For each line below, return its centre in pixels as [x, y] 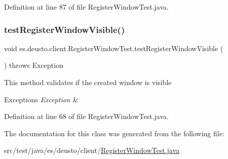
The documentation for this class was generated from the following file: [114, 133]
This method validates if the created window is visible [88, 82]
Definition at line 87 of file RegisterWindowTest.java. [86, 7]
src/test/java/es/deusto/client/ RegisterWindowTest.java [92, 150]
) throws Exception [34, 65]
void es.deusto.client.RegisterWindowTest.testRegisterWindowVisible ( [114, 48]
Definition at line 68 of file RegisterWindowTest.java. [86, 116]
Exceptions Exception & [41, 99]
